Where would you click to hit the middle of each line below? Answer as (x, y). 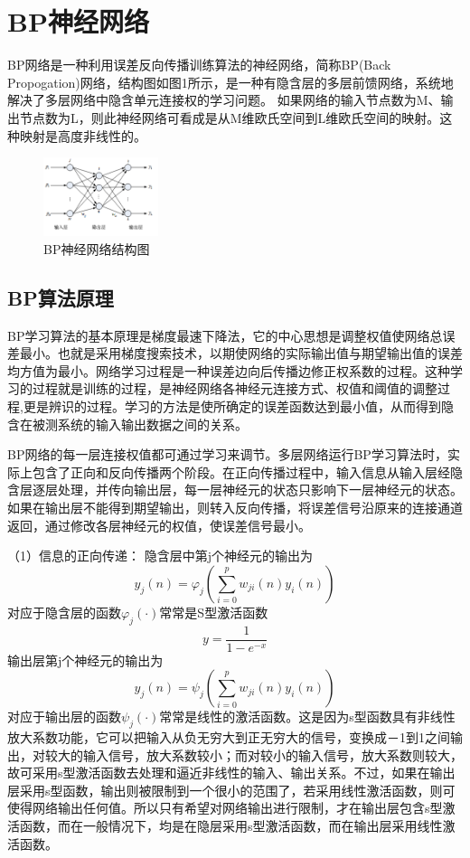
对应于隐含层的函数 (64, 612)
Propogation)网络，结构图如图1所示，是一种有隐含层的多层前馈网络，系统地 (230, 82)
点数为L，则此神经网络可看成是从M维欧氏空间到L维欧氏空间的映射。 (236, 117)
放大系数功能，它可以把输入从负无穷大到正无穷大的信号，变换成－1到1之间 (229, 736)
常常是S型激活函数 (214, 612)
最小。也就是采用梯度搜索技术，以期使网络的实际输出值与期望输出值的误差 (241, 353)
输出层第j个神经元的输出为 (85, 660)
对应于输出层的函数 (64, 717)
